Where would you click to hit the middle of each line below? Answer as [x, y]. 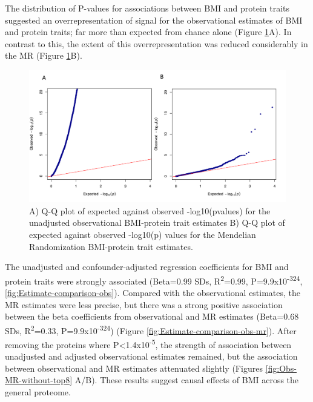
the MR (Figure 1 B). [44, 55]
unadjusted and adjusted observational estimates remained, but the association [151, 356]
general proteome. [38, 392]
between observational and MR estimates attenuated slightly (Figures [134, 368]
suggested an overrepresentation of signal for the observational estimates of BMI [154, 20]
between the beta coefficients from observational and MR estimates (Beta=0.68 [152, 316]
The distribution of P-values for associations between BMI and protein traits [147, 8]
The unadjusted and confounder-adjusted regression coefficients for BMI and [147, 267]
